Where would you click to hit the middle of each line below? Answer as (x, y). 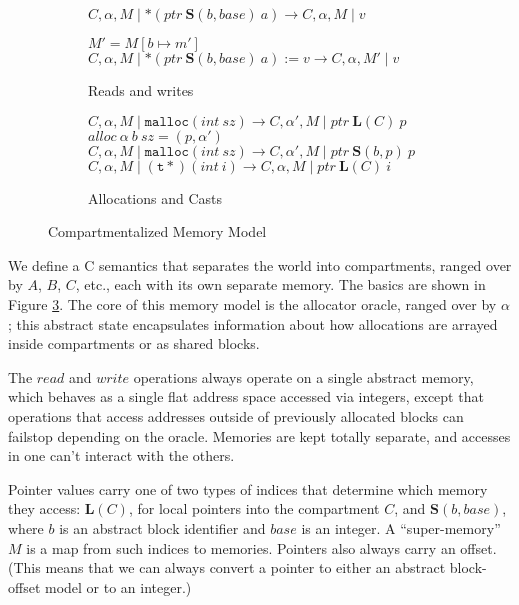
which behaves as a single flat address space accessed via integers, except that (246, 396)
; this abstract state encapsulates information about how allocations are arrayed (253, 323)
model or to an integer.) (118, 586)
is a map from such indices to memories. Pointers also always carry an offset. (261, 547)
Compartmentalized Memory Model (157, 231)
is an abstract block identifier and (162, 527)
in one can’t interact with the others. (121, 455)
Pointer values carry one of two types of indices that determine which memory (248, 488)
